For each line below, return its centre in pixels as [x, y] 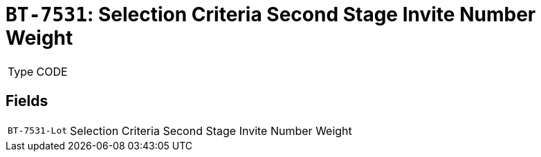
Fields [27, 101]
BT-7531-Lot [38, 131]
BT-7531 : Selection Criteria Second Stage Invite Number [271, 14]
